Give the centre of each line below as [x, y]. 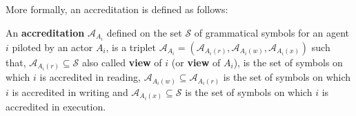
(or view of [196, 62]
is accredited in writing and [70, 91]
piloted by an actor [52, 47]
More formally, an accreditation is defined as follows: [117, 9]
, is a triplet [131, 47]
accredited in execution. [56, 107]
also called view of [122, 62]
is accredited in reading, [90, 77]
